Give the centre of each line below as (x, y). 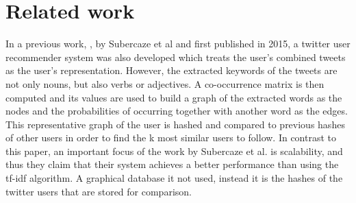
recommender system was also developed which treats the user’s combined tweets (176, 57)
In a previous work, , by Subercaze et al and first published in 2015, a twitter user (178, 44)
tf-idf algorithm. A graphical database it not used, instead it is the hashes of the (174, 178)
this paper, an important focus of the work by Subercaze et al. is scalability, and (174, 151)
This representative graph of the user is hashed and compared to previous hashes (175, 124)
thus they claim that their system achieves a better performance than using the (172, 164)
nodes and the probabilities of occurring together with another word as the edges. (177, 111)
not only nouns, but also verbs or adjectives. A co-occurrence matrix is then (165, 83)
